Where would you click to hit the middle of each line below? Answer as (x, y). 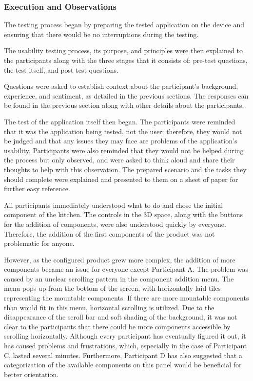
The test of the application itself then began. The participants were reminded (120, 121)
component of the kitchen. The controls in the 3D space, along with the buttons (124, 214)
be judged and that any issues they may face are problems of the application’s (121, 141)
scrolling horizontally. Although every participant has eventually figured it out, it (125, 336)
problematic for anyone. (39, 243)
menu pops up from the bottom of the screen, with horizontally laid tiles (112, 288)
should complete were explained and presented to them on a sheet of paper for (121, 179)
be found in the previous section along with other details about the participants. (124, 105)
